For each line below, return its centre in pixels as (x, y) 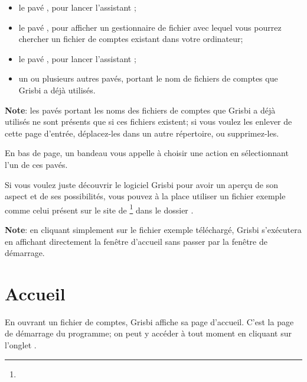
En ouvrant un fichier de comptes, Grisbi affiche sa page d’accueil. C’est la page (149, 321)
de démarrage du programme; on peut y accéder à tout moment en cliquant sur (148, 333)
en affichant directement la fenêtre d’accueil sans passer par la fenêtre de (136, 241)
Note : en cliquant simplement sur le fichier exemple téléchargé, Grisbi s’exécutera (153, 229)
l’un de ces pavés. (36, 164)
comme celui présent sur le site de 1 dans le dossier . (99, 209)
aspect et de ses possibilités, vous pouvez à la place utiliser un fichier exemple (145, 196)
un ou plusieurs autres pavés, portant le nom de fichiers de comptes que (148, 78)
